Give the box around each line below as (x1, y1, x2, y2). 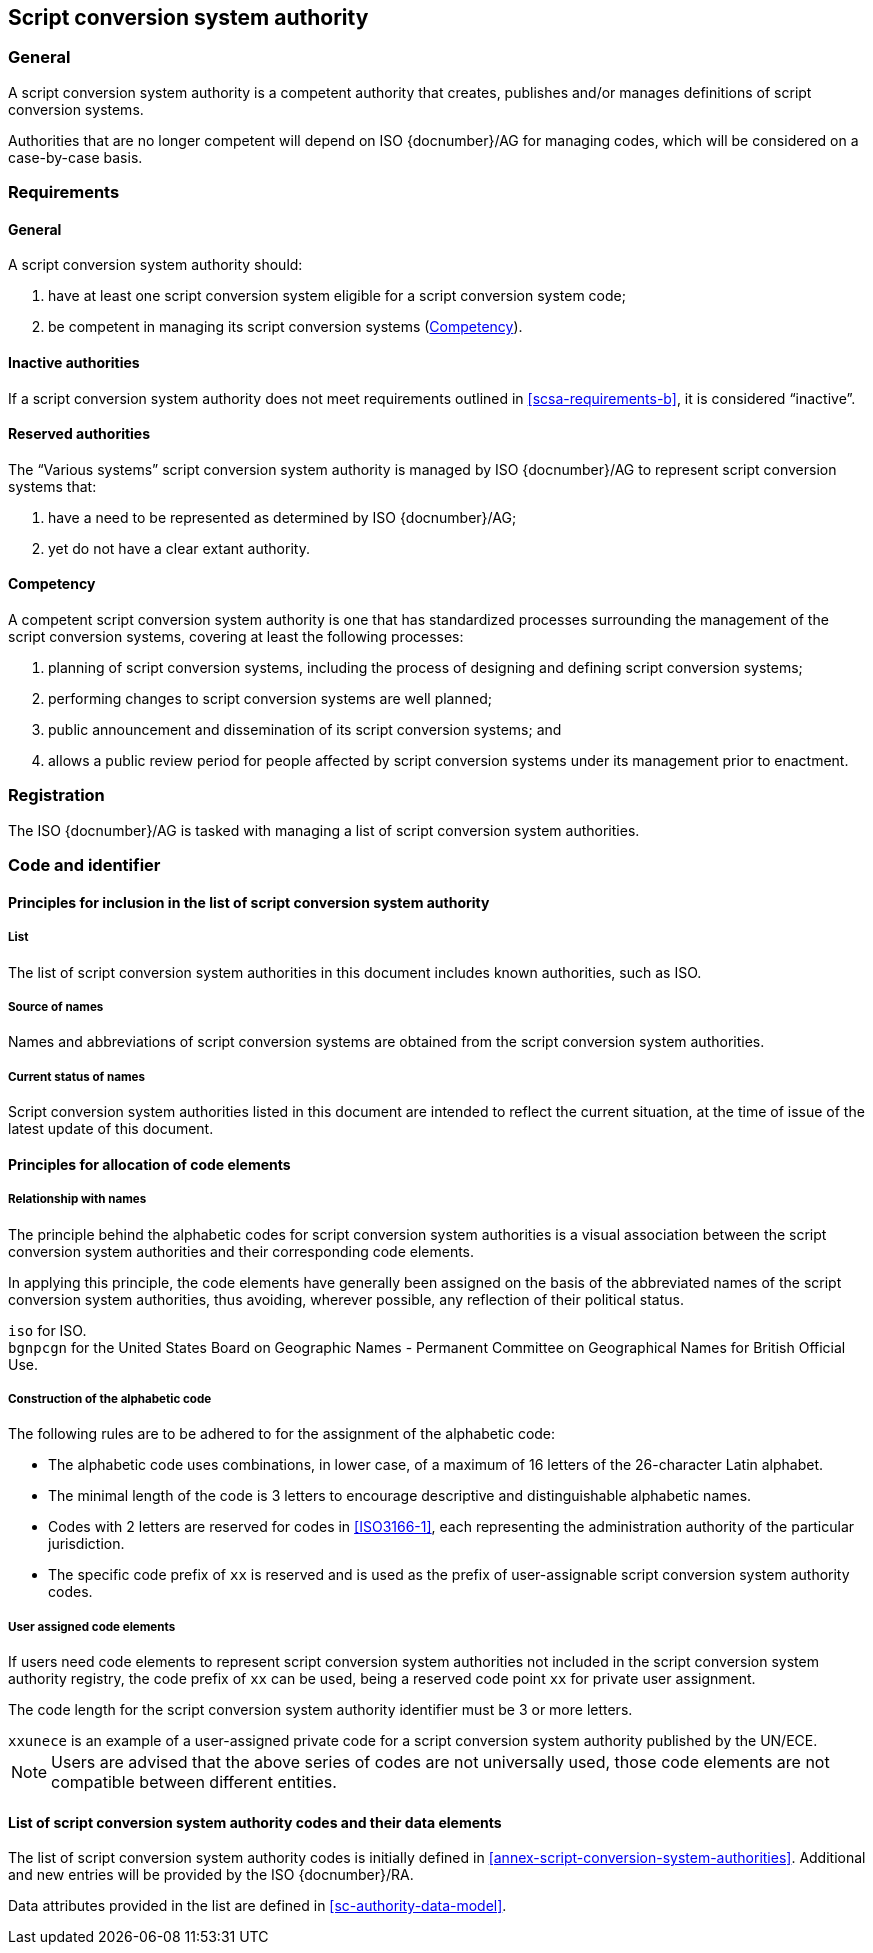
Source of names (8, 999, 104, 1014)
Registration (8, 785, 105, 806)
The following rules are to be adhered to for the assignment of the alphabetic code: (8, 1425, 556, 1443)
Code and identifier (8, 855, 161, 876)
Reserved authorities (8, 425, 151, 443)
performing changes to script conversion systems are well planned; (48, 690, 492, 708)
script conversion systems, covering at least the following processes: (8, 628, 464, 646)
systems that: (8, 477, 97, 495)
